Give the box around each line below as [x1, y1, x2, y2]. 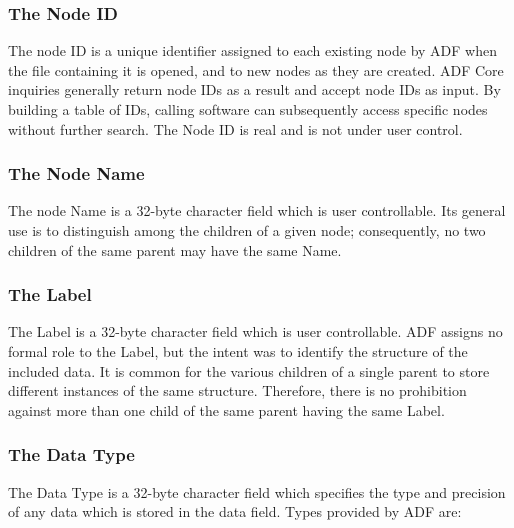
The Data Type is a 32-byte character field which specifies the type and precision [8, 481, 506, 502]
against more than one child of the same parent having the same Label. [8, 399, 445, 420]
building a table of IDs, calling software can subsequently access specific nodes [8, 99, 488, 119]
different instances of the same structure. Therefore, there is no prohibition [8, 380, 467, 401]
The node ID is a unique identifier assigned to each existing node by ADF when [8, 40, 497, 61]
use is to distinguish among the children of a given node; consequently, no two [8, 220, 486, 240]
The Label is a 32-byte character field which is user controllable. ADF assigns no [8, 321, 503, 342]
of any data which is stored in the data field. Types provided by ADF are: [8, 501, 462, 522]
